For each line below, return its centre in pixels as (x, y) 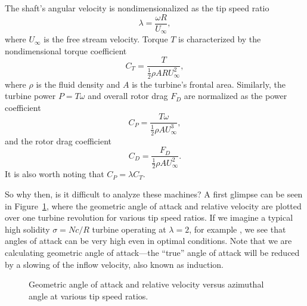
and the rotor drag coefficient (58, 140)
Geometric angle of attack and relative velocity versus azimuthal (146, 284)
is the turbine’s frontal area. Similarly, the (209, 84)
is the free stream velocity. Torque (106, 39)
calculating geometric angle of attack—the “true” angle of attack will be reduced (152, 252)
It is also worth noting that (55, 174)
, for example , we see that (238, 229)
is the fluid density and (78, 84)
